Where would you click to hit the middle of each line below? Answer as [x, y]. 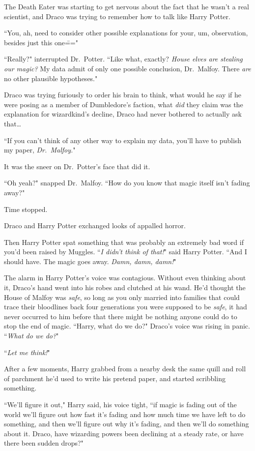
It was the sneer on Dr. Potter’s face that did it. [77, 166]
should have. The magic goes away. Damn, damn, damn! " [90, 261]
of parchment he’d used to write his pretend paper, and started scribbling [115, 378]
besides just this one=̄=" [41, 42]
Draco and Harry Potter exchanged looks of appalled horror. [95, 225]
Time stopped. [26, 209]
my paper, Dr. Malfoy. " [40, 150]
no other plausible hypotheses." [51, 78]
